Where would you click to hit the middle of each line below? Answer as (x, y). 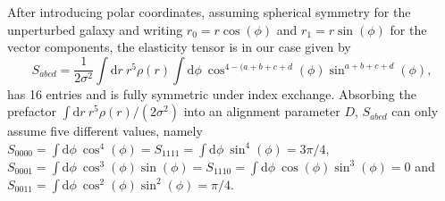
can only (415, 111)
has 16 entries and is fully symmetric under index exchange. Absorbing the (212, 93)
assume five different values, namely (105, 131)
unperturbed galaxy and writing (95, 29)
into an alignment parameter (262, 111)
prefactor (32, 111)
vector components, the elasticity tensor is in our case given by (179, 47)
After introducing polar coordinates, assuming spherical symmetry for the (209, 12)
